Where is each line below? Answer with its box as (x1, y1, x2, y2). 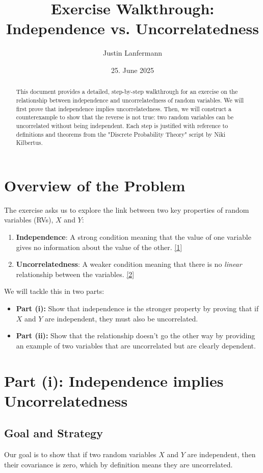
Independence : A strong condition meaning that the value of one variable (16, 232, 251, 242)
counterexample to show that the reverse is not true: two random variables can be (16, 113, 233, 121)
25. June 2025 (111, 64, 154, 75)
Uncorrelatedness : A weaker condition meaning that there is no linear (16, 259, 242, 269)
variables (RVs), (4, 214, 54, 225)
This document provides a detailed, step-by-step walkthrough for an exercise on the (16, 87, 238, 96)
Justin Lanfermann (102, 47, 163, 58)
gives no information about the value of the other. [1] (16, 241, 182, 252)
